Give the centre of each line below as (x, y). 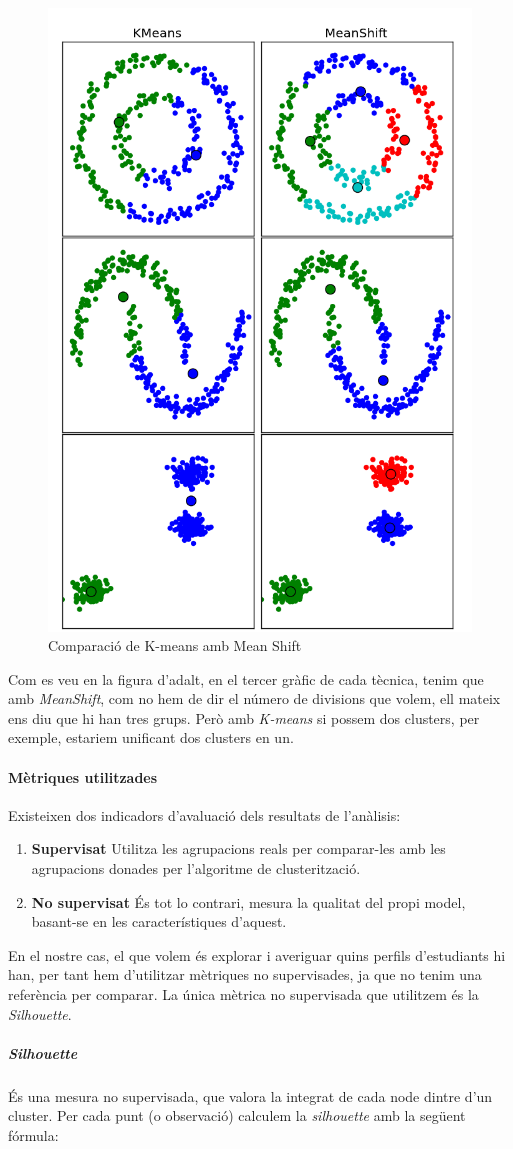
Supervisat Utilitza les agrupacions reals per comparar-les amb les (238, 848)
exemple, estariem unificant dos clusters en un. (151, 737)
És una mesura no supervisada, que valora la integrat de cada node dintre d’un (250, 1095)
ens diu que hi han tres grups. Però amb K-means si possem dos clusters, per (244, 717)
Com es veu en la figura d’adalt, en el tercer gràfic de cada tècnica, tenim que (246, 678)
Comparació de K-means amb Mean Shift (175, 645)
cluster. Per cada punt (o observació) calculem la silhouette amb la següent (237, 1115)
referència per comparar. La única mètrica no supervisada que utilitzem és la (243, 994)
